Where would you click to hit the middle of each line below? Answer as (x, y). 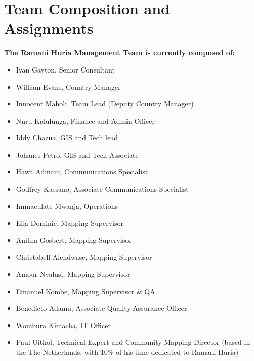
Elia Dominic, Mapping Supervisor (70, 223)
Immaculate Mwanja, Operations (67, 206)
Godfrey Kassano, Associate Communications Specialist (102, 189)
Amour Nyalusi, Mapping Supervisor (73, 274)
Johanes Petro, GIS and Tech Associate (77, 154)
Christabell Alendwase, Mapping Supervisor (84, 257)
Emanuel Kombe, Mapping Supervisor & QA (86, 291)
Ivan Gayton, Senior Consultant (65, 69)
